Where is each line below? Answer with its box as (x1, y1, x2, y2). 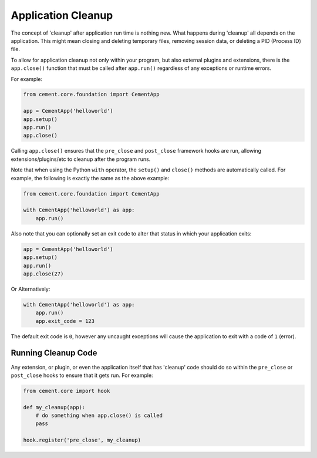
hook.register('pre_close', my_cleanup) (23, 437, 141, 443)
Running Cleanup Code (11, 348, 97, 358)
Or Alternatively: (11, 285, 50, 292)
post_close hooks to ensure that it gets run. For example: (11, 372, 153, 379)
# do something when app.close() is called (35, 412, 163, 419)
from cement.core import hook (23, 388, 110, 394)
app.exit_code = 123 (35, 318, 95, 324)
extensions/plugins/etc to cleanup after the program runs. (11, 156, 151, 163)
